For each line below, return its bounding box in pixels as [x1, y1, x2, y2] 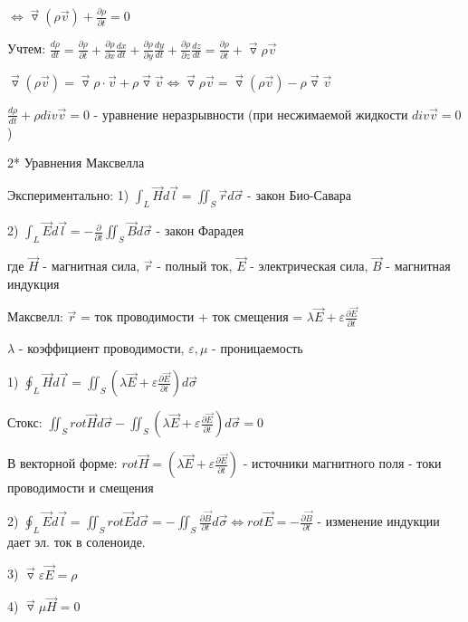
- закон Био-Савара [247, 186, 351, 205]
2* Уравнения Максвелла [7, 153, 145, 172]
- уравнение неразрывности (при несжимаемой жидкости [93, 104, 408, 123]
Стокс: [7, 413, 43, 432]
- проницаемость [212, 338, 303, 357]
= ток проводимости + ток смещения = [81, 307, 303, 326]
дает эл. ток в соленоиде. [7, 531, 146, 550]
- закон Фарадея [156, 221, 244, 240]
